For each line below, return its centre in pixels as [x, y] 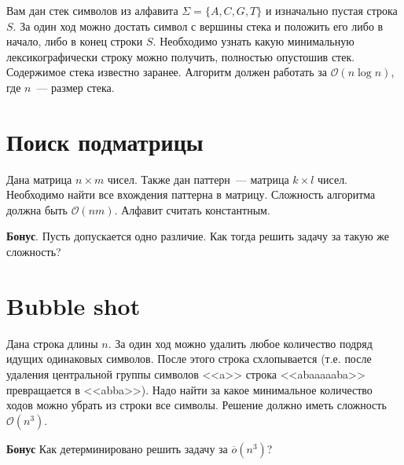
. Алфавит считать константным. [192, 209]
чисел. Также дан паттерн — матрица [198, 179]
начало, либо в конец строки [75, 41]
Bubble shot [73, 305]
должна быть [37, 209]
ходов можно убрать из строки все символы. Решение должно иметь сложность [196, 405]
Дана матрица [39, 179]
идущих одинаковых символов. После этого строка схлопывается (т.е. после [189, 359]
